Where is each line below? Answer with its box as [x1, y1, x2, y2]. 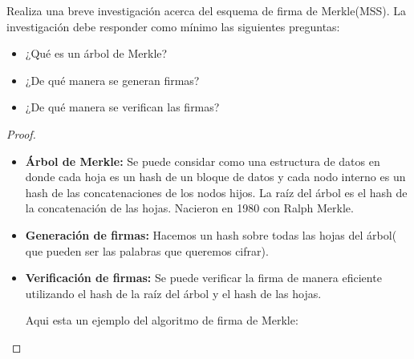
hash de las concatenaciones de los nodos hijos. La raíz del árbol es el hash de [25, 184, 408, 200]
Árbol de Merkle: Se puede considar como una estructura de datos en [25, 152, 380, 169]
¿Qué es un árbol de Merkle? [25, 45, 168, 62]
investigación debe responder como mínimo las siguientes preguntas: [6, 18, 340, 34]
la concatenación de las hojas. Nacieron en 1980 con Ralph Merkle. [25, 200, 354, 216]
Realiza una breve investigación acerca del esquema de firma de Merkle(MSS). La [6, 2, 407, 18]
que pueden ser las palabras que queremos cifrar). [25, 242, 269, 259]
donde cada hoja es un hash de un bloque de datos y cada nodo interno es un [25, 168, 406, 185]
